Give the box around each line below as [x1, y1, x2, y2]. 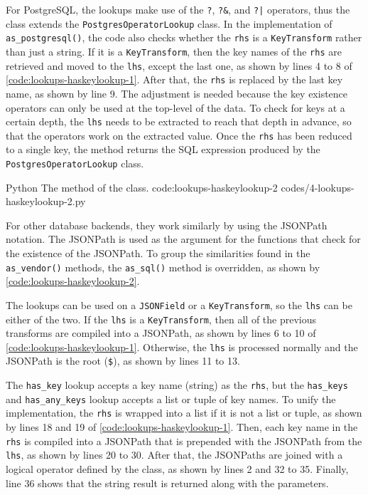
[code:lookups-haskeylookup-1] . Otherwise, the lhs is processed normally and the [6, 339, 358, 354]
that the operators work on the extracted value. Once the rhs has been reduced [6, 127, 352, 142]
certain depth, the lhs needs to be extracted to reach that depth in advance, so [6, 114, 352, 129]
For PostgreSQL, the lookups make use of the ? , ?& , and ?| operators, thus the [6, 2, 350, 16]
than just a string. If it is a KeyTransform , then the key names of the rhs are [6, 43, 342, 58]
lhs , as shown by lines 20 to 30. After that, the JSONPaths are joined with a [6, 447, 343, 462]
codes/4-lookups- [281, 179, 355, 194]
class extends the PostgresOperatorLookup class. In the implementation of [6, 16, 332, 31]
